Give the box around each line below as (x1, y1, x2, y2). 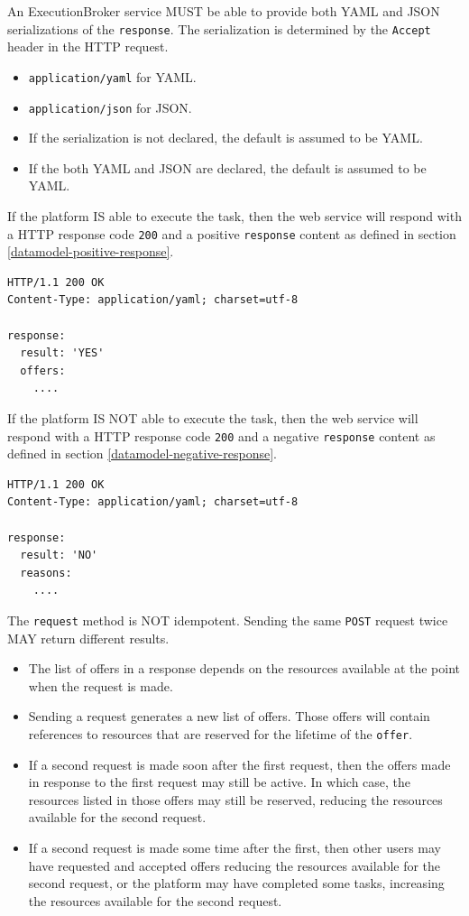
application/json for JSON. (28, 97, 192, 116)
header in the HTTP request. (7, 37, 169, 56)
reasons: (20, 566, 72, 579)
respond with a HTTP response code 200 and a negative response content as (7, 426, 436, 445)
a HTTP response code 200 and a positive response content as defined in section (7, 224, 456, 243)
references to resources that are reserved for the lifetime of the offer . (28, 724, 413, 743)
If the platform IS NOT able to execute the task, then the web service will (7, 408, 418, 427)
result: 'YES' (20, 347, 105, 360)
